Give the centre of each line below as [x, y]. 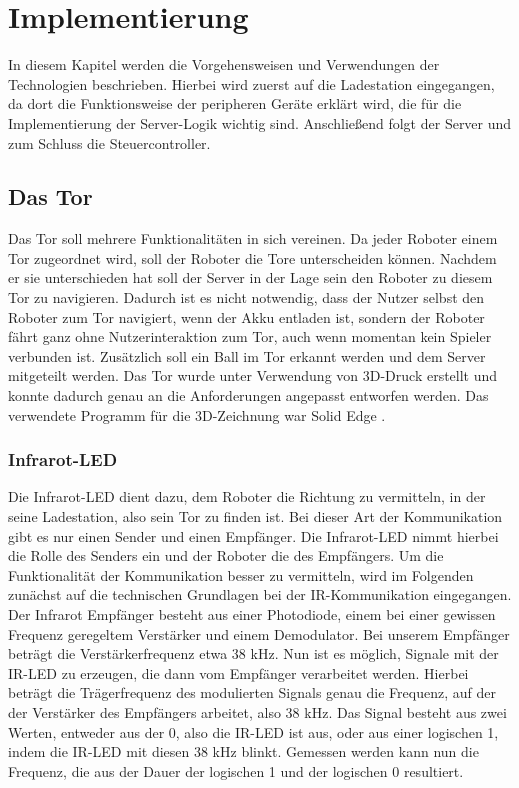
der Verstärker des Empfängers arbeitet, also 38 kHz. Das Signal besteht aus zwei [257, 711]
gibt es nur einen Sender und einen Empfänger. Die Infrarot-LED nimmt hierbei [253, 535]
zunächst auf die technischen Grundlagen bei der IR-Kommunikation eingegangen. [260, 594]
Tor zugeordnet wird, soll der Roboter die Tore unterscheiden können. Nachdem [252, 257]
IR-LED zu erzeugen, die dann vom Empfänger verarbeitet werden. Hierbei [238, 672]
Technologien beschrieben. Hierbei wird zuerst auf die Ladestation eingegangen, [251, 83]
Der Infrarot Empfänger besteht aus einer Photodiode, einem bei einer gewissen [252, 614]
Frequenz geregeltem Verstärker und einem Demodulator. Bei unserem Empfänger [259, 633]
